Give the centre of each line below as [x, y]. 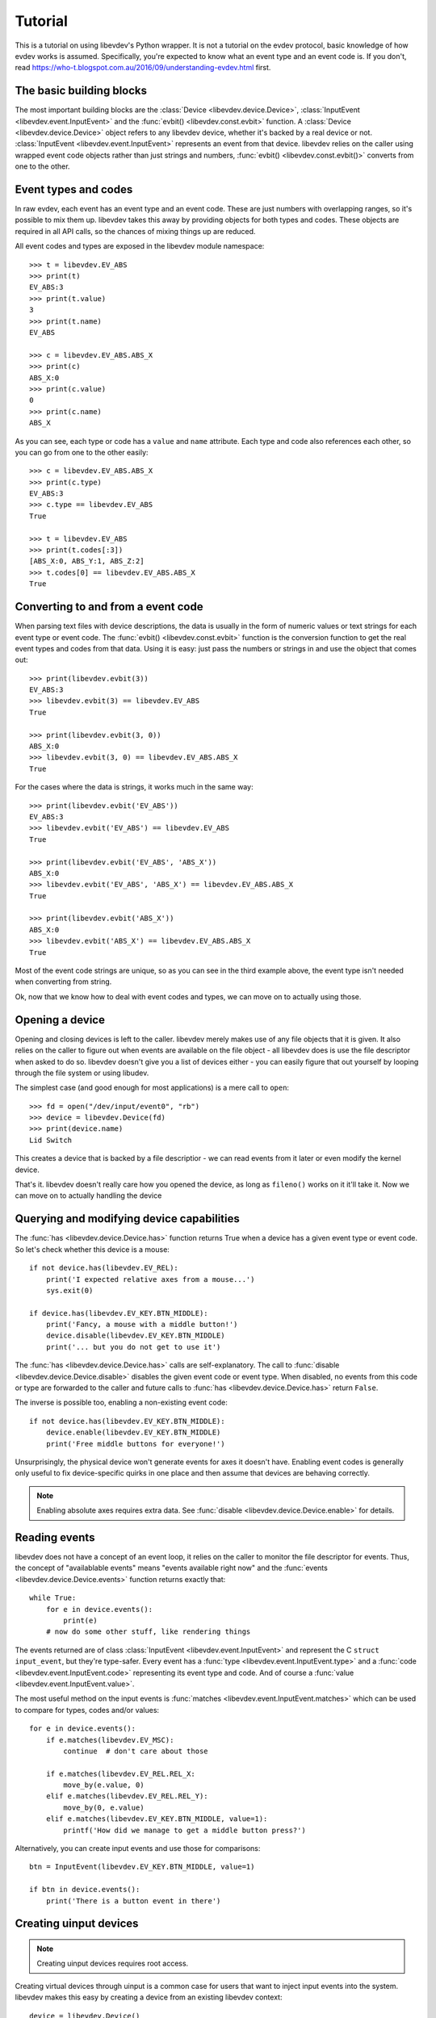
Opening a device [60, 1020]
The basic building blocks [81, 91]
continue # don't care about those [136, 1751]
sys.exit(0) [69, 1290]
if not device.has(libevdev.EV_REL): [104, 1268]
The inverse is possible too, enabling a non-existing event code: [121, 1403]
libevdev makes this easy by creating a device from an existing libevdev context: [149, 1997]
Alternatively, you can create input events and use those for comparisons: [138, 1848]
